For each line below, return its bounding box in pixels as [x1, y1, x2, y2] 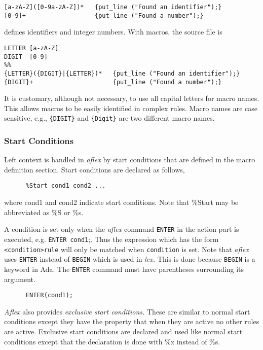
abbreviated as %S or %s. [4, 206, 84, 217]
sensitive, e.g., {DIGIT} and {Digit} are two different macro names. [4, 113, 215, 123]
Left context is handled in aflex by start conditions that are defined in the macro [4, 154, 255, 165]
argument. [4, 273, 35, 284]
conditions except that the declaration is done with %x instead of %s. [4, 336, 220, 346]
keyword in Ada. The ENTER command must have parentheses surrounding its [4, 263, 244, 274]
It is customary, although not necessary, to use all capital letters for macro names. [4, 93, 259, 103]
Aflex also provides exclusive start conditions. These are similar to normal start [4, 306, 250, 317]
